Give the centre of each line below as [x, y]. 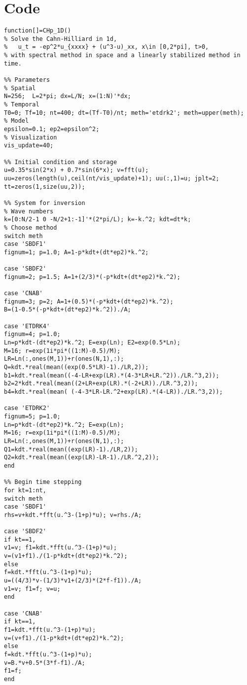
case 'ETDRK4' [27, 326]
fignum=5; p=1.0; [32, 416]
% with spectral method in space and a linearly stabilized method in [122, 55]
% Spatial [20, 88]
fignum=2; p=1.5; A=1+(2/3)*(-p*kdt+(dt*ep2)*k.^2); [92, 277]
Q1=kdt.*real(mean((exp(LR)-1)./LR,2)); [71, 449]
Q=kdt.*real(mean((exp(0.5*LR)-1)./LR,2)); [76, 367]
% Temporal [22, 105]
